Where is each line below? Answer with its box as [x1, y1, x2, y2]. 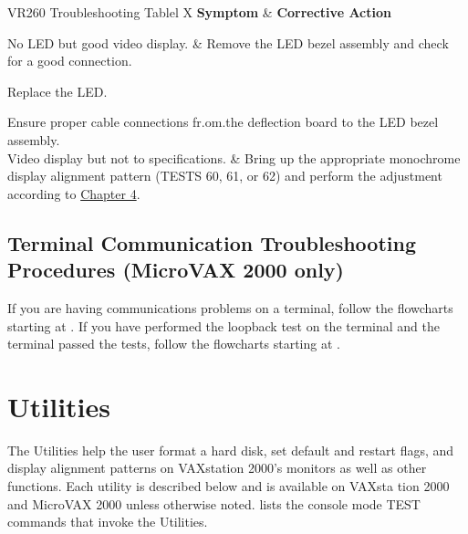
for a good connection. [7, 51, 132, 70]
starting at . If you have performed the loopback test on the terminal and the [7, 316, 440, 335]
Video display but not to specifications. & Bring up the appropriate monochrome [7, 148, 461, 167]
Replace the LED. [7, 81, 108, 100]
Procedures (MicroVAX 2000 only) [7, 256, 344, 284]
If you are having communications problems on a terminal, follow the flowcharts [7, 298, 453, 317]
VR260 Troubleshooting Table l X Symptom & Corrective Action [7, 3, 391, 21]
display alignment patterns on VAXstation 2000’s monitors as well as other [7, 458, 427, 477]
